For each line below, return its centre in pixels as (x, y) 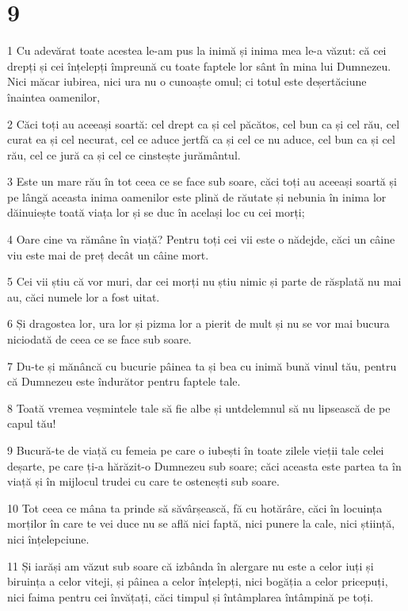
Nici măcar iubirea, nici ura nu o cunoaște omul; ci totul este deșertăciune (187, 81)
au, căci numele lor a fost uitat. (84, 296)
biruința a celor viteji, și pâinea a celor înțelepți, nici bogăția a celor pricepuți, (198, 581)
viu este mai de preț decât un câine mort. (108, 254)
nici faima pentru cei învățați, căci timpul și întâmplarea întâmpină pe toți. (191, 596)
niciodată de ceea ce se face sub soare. (99, 339)
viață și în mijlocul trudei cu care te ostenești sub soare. (143, 481)
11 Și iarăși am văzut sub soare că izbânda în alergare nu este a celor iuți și (191, 565)
